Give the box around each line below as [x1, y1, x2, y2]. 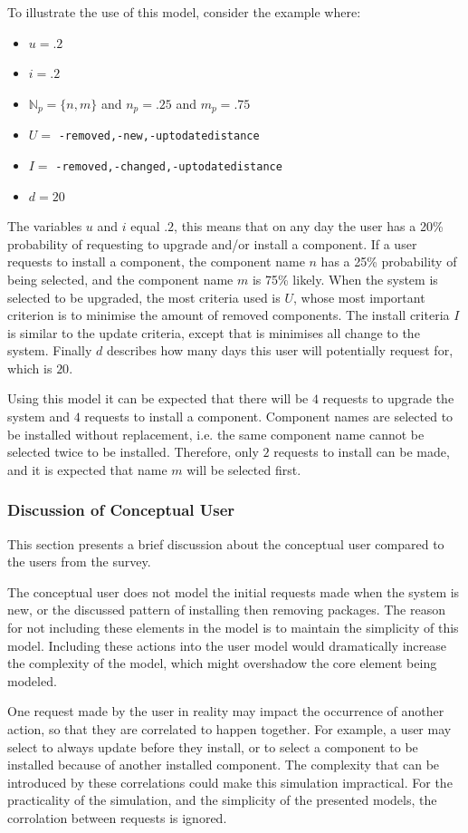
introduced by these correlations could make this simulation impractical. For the [7, 772, 453, 791]
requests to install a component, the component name [7, 252, 305, 271]
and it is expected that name [7, 460, 167, 479]
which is [7, 358, 53, 377]
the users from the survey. [7, 552, 151, 571]
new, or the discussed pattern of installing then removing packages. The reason [7, 600, 445, 619]
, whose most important [293, 287, 425, 306]
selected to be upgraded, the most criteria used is [7, 287, 281, 306]
